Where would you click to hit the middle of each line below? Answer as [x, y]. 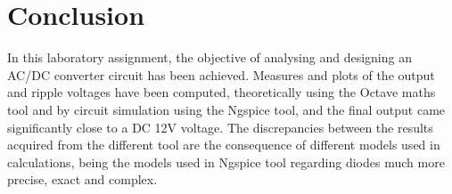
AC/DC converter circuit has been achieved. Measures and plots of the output [221, 74]
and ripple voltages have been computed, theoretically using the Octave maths [222, 92]
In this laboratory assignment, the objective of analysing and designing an [210, 57]
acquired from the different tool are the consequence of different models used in [224, 145]
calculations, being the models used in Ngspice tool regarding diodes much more [226, 162]
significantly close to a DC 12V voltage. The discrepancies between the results [220, 127]
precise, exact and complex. [82, 179]
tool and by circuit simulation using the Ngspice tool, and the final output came [226, 109]
